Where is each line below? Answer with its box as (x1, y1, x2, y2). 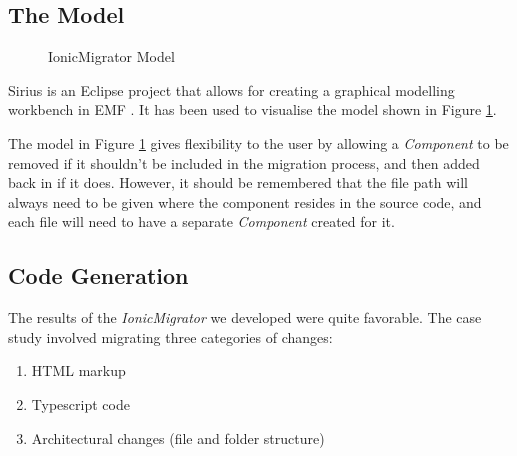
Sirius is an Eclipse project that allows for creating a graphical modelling (8, 79, 455, 100)
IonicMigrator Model (48, 46, 175, 67)
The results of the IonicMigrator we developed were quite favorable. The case (8, 307, 482, 328)
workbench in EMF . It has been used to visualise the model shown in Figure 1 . (8, 99, 497, 120)
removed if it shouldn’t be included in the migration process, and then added (8, 152, 480, 173)
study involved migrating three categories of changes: (8, 326, 333, 347)
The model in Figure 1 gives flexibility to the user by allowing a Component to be (8, 132, 509, 153)
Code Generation (8, 260, 189, 291)
